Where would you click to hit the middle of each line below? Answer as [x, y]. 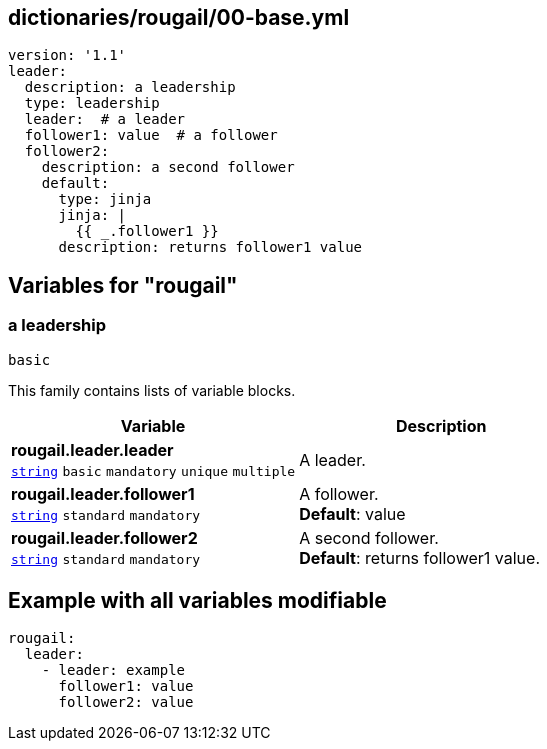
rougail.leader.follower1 [103, 493]
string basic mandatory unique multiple [153, 471]
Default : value [352, 513]
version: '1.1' [67, 55]
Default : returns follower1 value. [419, 557]
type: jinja [105, 199]
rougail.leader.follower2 [104, 537]
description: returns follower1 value [210, 247]
